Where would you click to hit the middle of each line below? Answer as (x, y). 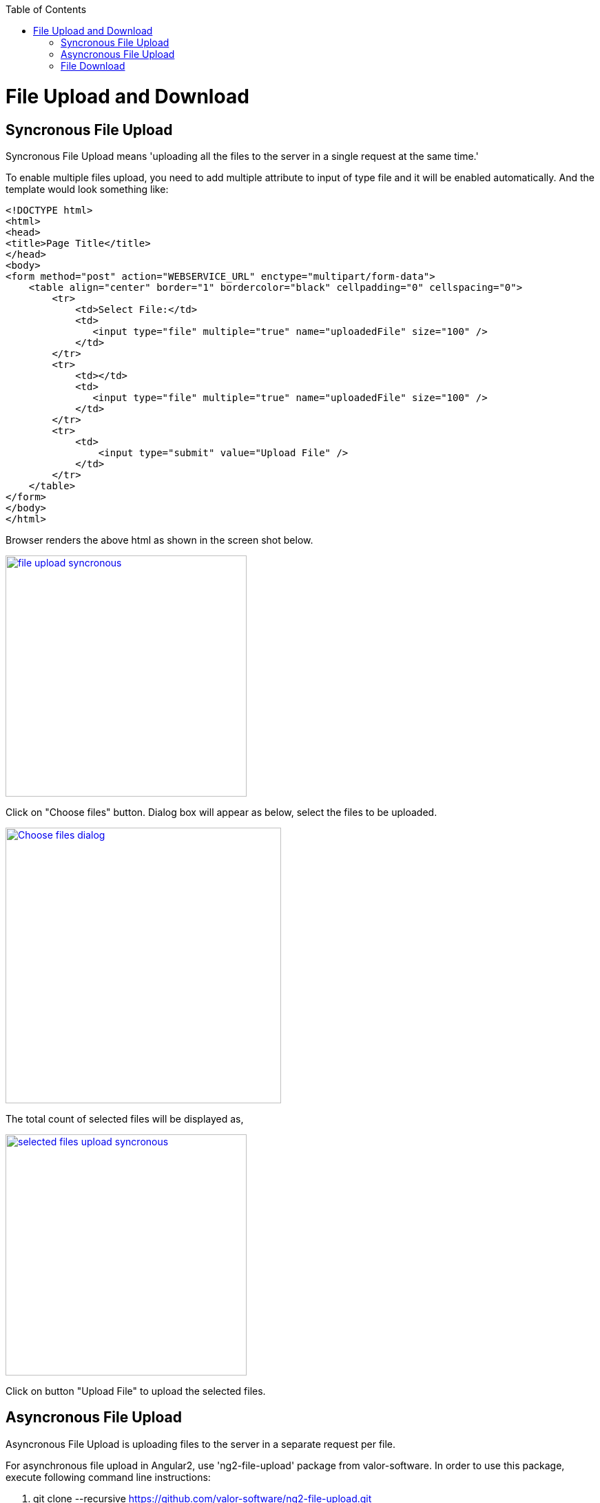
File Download (93, 66)
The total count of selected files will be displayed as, (125, 1118)
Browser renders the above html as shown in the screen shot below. (159, 540)
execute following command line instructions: (108, 1477)
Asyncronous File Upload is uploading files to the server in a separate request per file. (201, 1444)
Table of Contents (46, 9)
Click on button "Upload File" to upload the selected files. (136, 1391)
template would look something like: (87, 189)
